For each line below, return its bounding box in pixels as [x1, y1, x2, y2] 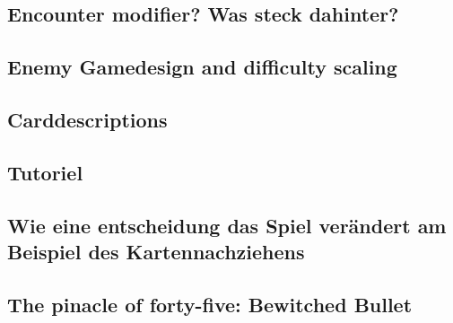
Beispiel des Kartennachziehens [7, 237, 305, 265]
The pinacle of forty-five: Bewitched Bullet [7, 290, 413, 318]
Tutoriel [7, 158, 83, 186]
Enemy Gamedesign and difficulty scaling [7, 53, 397, 81]
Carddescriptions [7, 105, 168, 133]
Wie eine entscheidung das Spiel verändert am [7, 211, 447, 239]
